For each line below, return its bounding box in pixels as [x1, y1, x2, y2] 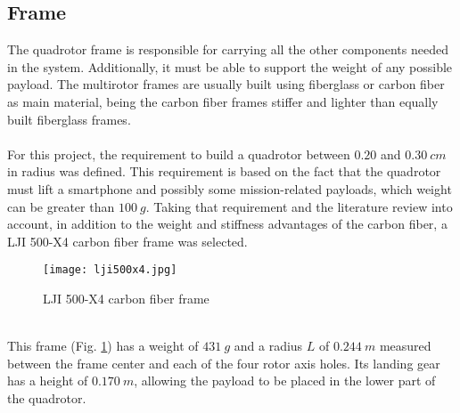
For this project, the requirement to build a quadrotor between [7, 144, 350, 163]
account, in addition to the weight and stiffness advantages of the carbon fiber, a [7, 215, 448, 233]
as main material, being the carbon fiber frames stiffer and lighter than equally [7, 92, 439, 110]
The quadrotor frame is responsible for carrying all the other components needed [7, 40, 448, 59]
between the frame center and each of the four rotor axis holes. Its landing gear [7, 353, 440, 372]
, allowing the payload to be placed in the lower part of [134, 371, 436, 390]
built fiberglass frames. [7, 109, 131, 128]
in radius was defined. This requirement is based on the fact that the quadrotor [7, 162, 441, 181]
